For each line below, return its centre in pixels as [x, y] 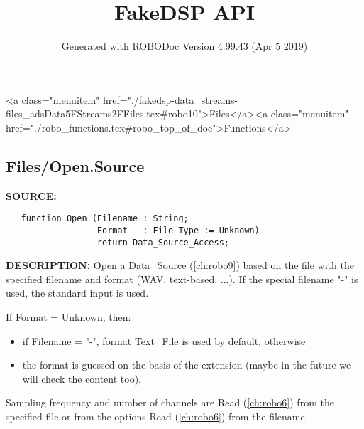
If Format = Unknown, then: [68, 317]
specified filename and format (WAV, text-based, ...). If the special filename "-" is [182, 279]
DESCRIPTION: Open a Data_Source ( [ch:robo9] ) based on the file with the [180, 265]
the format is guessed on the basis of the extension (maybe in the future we [187, 365]
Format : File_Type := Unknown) [178, 230]
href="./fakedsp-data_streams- [170, 99]
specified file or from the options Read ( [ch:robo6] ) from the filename [155, 417]
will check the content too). [82, 378]
